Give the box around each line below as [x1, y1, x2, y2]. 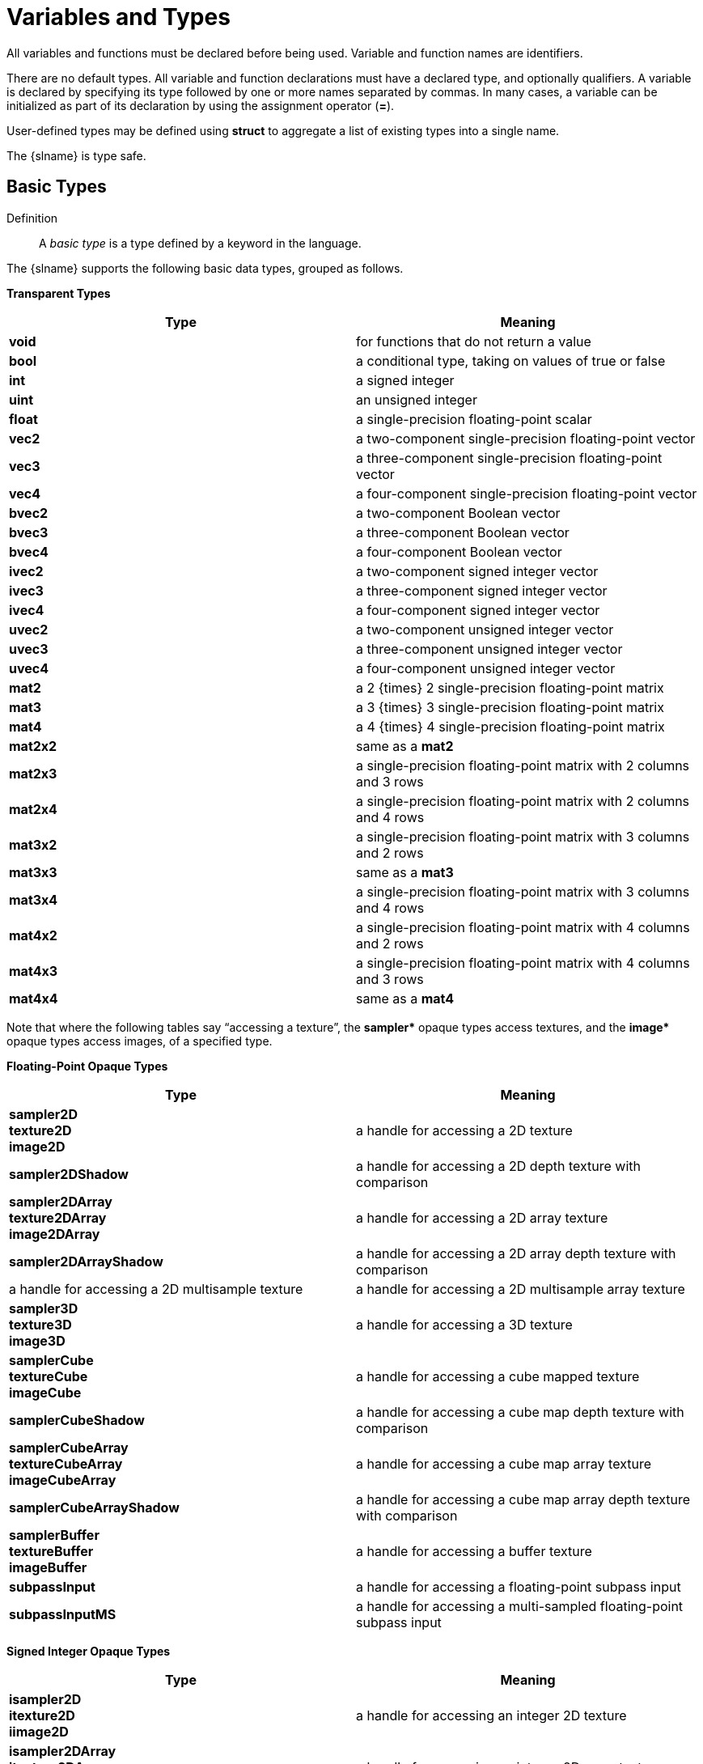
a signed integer [356, 371, 455, 388]
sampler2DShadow [9, 1165, 129, 1182]
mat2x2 [9, 737, 57, 754]
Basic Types [6, 176, 107, 197]
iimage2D [9, 1723, 69, 1740]
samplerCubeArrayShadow [9, 1499, 180, 1516]
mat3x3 [9, 863, 57, 880]
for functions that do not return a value [356, 333, 591, 350]
